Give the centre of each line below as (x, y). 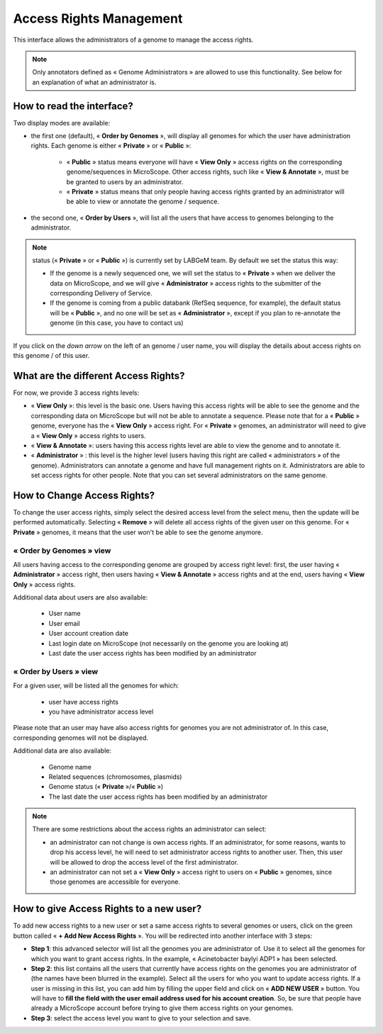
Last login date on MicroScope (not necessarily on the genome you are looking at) (168, 643)
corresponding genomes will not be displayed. (81, 738)
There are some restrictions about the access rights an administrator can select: (149, 829)
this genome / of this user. (51, 356)
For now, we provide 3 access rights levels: (76, 393)
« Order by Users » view (56, 671)
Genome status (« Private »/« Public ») (106, 787)
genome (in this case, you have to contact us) (117, 323)
